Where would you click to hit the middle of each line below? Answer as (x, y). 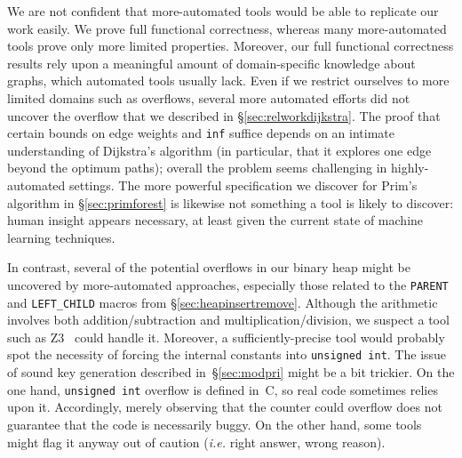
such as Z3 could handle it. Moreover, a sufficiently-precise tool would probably (226, 337)
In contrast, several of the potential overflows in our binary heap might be (209, 267)
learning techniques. (61, 237)
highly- (410, 168)
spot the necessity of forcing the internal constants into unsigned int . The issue (227, 354)
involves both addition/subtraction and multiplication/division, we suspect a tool (228, 320)
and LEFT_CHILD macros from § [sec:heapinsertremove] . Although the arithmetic (223, 302)
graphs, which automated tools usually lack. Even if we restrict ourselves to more (228, 80)
